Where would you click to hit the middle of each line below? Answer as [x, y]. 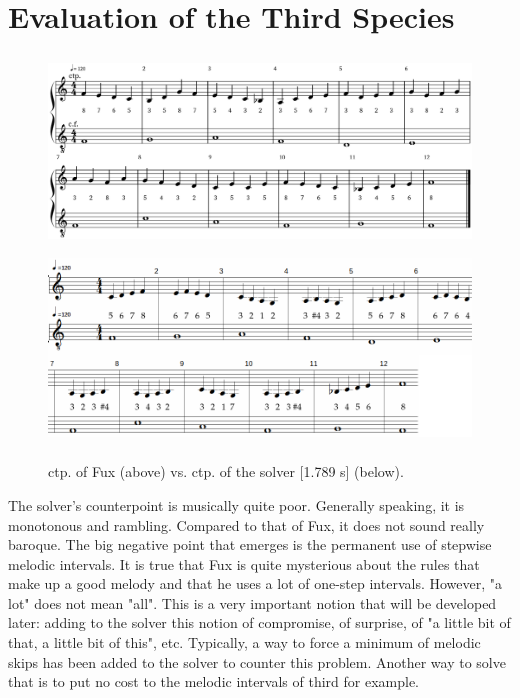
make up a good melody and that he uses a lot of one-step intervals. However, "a [255, 583]
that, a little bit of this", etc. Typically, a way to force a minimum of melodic [244, 642]
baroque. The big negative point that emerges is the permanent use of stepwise [250, 544]
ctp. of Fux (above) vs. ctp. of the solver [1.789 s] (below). [226, 471]
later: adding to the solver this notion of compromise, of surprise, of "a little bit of [259, 622]
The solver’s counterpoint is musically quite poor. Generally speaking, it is [236, 504]
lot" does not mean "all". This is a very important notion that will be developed [252, 602]
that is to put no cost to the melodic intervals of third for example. [214, 681]
